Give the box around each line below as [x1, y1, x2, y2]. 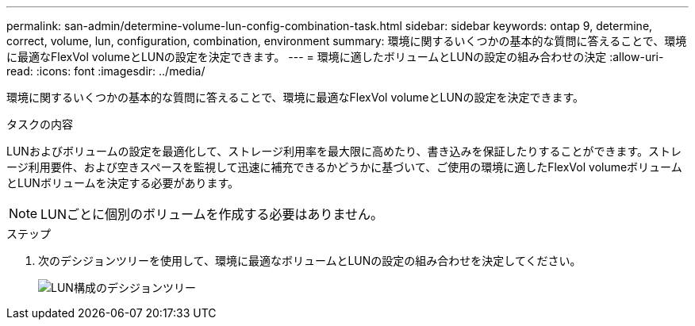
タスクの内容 [6, 117, 73, 131]
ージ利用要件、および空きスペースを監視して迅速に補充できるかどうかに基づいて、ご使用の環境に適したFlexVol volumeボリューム [6, 160, 682, 174]
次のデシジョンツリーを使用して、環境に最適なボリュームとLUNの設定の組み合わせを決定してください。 [38, 254, 582, 267]
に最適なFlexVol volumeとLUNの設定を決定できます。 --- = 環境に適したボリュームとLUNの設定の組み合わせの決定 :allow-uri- [6, 50, 664, 63]
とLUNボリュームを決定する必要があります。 [6, 176, 240, 190]
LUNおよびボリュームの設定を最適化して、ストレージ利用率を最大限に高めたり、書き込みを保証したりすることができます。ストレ [6, 144, 682, 158]
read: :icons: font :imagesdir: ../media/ [6, 64, 205, 78]
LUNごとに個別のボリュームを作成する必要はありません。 [40, 206, 384, 222]
